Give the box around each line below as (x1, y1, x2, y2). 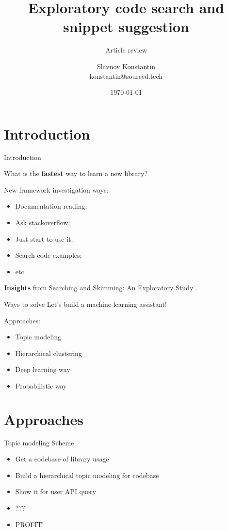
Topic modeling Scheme (4, 437, 74, 447)
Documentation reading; (15, 201, 87, 211)
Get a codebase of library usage (15, 454, 109, 464)
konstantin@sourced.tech (89, 71, 163, 81)
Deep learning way (15, 364, 70, 374)
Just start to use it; (15, 233, 73, 244)
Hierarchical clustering (15, 348, 82, 358)
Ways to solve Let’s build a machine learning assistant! (4, 299, 167, 309)
